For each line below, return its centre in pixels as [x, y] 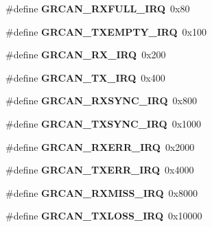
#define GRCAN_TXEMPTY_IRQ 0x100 [106, 31]
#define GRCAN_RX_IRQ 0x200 [86, 55]
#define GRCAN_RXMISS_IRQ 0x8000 [102, 192]
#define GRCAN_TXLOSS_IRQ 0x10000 [104, 216]
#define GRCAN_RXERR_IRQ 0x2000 [100, 146]
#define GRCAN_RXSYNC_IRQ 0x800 [101, 100]
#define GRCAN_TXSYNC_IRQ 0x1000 [104, 123]
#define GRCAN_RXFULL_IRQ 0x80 [98, 8]
